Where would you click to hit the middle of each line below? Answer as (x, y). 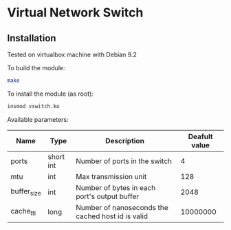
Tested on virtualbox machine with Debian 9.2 (72, 54)
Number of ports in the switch (124, 161)
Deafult (200, 136)
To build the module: (36, 68)
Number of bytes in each (115, 187)
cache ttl (23, 212)
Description (125, 140)
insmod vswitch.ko (33, 106)
